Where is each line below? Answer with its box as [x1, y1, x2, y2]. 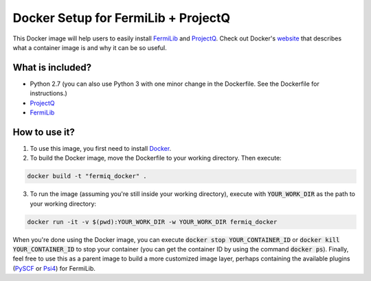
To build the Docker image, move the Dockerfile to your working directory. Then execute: [30, 154, 282, 162]
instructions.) [30, 89, 68, 97]
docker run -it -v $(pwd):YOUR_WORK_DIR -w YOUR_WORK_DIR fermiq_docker [27, 218, 278, 225]
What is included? [12, 62, 92, 73]
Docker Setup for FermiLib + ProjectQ [12, 10, 231, 25]
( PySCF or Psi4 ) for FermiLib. [12, 264, 96, 272]
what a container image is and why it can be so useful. [12, 43, 168, 51]
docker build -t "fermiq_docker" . [27, 172, 147, 180]
